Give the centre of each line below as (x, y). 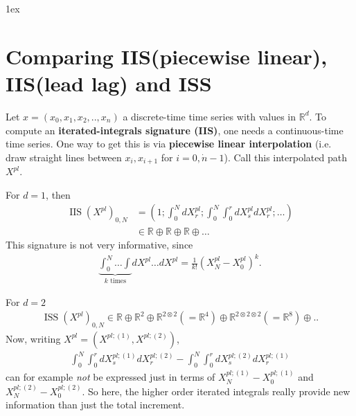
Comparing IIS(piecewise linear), (167, 56)
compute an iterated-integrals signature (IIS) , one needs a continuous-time (175, 130)
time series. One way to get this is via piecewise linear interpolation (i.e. (169, 144)
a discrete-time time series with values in (210, 116)
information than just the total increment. (95, 405)
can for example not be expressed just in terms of (110, 377)
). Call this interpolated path (285, 157)
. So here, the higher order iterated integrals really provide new (216, 391)
